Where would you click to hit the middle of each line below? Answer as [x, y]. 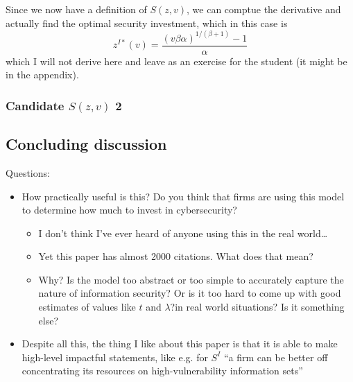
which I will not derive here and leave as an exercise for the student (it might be [176, 61]
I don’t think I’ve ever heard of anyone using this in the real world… [183, 233]
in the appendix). [42, 75]
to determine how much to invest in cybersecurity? [129, 210]
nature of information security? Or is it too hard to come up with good [190, 293]
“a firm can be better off [276, 357]
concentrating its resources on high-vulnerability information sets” [162, 371]
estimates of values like [87, 307]
